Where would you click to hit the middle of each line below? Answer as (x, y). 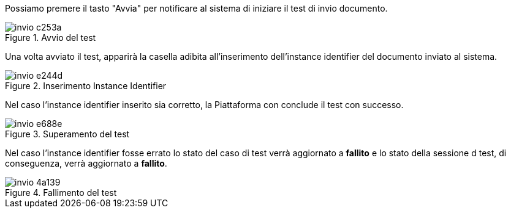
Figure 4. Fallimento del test (61, 193)
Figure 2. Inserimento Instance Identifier (86, 86)
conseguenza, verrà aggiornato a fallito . (86, 163)
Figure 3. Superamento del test (67, 134)
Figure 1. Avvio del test (51, 38)
